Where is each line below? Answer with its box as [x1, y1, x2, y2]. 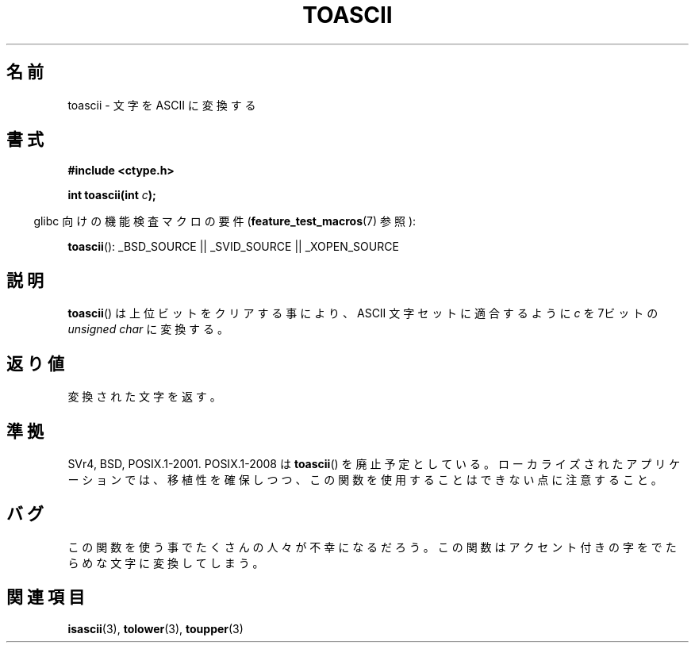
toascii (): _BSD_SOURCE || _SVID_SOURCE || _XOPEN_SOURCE [67, 240, 399, 254]
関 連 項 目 [6, 587, 85, 608]
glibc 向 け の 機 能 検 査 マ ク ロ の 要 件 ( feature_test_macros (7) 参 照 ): [33, 214, 417, 228]
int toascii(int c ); [67, 188, 156, 202]
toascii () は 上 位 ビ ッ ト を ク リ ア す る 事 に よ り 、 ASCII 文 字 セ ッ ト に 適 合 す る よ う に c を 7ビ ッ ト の [67, 306, 659, 321]
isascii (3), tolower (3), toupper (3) [67, 621, 244, 636]
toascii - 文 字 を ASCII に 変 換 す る [67, 98, 256, 112]
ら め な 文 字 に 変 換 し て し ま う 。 [67, 555, 264, 570]
